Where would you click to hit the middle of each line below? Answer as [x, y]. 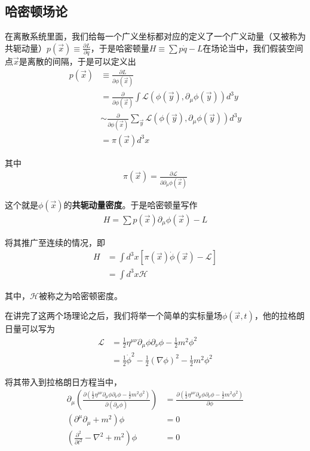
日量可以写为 [30, 329]
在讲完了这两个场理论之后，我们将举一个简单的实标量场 [113, 316]
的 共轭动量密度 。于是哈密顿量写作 [131, 204]
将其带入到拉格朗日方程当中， [63, 381]
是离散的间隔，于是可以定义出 [77, 61]
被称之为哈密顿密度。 [80, 295]
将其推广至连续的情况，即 [55, 242]
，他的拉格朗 [279, 316]
